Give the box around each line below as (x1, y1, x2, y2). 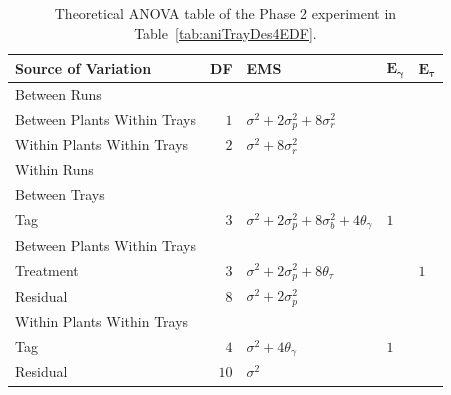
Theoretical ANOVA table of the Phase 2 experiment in (54, 3, 397, 23)
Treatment (15, 259, 79, 280)
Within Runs (15, 159, 94, 180)
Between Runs (15, 83, 102, 104)
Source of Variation (15, 57, 152, 78)
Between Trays (15, 184, 105, 205)
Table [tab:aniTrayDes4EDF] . (134, 22, 317, 43)
